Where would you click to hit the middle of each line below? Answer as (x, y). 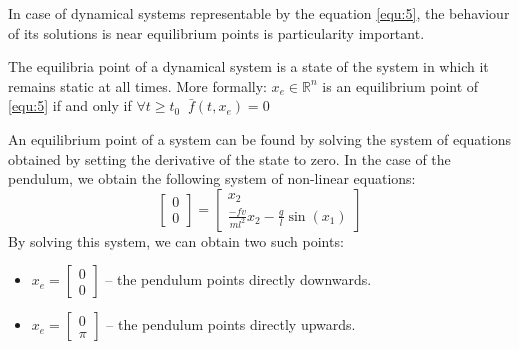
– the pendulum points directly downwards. (238, 279)
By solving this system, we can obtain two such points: (176, 240)
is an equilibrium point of (400, 85)
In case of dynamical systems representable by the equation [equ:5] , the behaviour (259, 13)
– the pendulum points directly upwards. (231, 324)
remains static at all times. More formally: (137, 85)
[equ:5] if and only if (70, 105)
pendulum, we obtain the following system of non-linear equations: (212, 178)
